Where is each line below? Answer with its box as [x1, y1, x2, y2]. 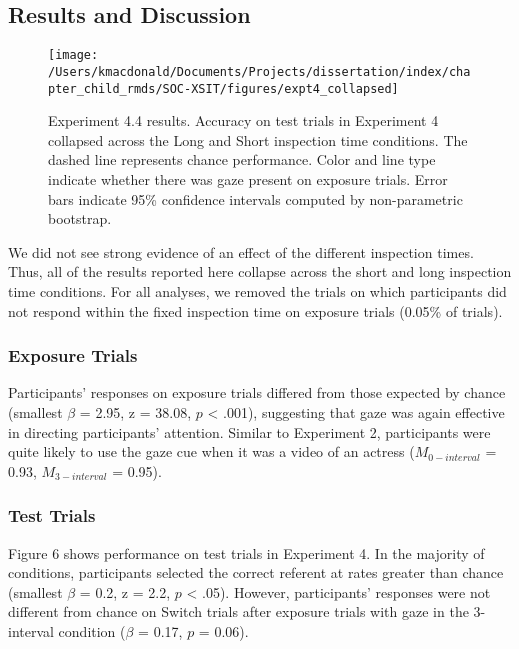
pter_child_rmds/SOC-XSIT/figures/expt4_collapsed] [48, 81, 399, 96]
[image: [48, 48, 99, 63]
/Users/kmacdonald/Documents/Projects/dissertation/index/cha [48, 64, 471, 79]
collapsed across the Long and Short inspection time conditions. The [48, 129, 468, 150]
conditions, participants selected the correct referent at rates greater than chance [8, 562, 504, 583]
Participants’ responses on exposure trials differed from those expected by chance [8, 382, 506, 403]
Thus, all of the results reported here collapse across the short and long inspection [8, 261, 512, 282]
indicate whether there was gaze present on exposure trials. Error [48, 168, 448, 189]
